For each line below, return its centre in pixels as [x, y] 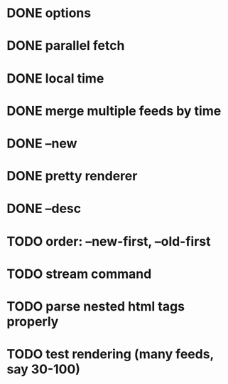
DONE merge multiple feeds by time [114, 111]
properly [33, 321]
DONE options [49, 13]
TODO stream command [79, 274]
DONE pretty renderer [72, 176]
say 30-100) [44, 369]
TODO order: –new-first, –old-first [109, 241]
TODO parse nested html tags [96, 306]
